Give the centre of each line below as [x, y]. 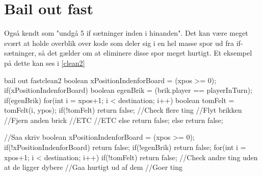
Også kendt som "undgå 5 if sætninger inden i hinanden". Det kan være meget [126, 33]
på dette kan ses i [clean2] [45, 62]
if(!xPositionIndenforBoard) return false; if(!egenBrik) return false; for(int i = [125, 147]
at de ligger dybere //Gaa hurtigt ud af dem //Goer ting [93, 167]
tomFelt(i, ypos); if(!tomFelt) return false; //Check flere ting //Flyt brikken [123, 110]
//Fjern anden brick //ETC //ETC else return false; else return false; [114, 120]
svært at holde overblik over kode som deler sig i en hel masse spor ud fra [119, 43]
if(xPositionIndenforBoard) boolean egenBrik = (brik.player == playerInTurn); [128, 90]
